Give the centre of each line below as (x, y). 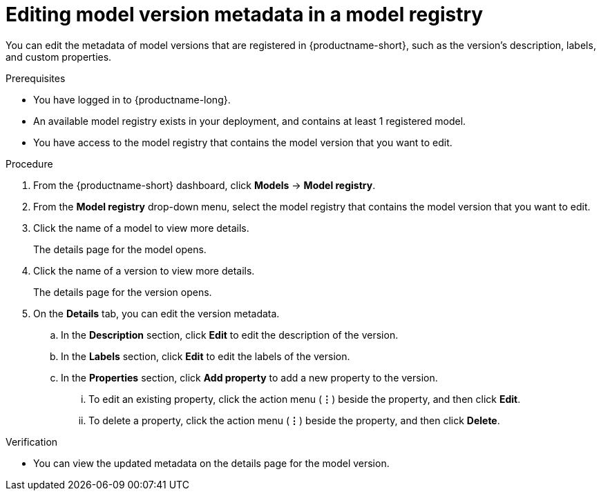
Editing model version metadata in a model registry (245, 14)
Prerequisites (36, 78)
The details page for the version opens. (123, 292)
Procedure (29, 163)
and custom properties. (59, 57)
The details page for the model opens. (120, 249)
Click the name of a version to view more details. (144, 270)
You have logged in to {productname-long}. (132, 99)
